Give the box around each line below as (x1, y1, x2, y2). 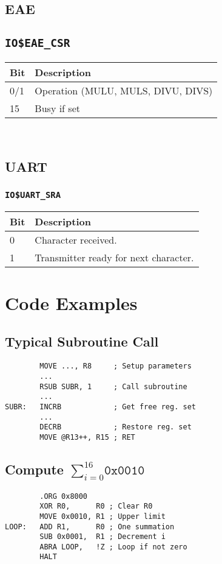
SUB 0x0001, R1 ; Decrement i (39, 532, 166, 541)
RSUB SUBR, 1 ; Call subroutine (39, 382, 187, 391)
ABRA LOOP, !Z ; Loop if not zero (39, 542, 187, 551)
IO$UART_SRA (5, 189, 61, 200)
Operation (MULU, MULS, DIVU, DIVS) (35, 83, 213, 97)
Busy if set (35, 100, 80, 115)
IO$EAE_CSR (5, 37, 70, 50)
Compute (5, 459, 64, 478)
